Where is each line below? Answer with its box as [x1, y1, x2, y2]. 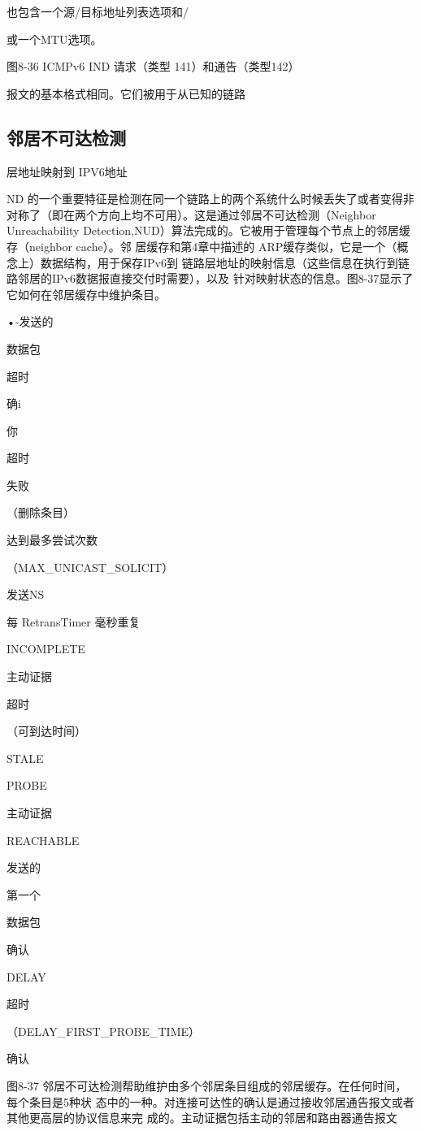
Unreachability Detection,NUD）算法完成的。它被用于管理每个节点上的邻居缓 [7, 222, 410, 239]
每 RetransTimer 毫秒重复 [7, 613, 141, 630]
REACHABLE [7, 831, 80, 848]
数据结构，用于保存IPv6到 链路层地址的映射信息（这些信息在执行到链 [40, 253, 410, 271]
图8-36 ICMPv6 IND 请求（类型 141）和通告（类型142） [7, 58, 300, 75]
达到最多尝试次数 [7, 531, 98, 548]
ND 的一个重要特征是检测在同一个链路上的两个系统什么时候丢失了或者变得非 [7, 190, 414, 207]
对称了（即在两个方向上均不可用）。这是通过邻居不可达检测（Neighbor [7, 206, 376, 223]
